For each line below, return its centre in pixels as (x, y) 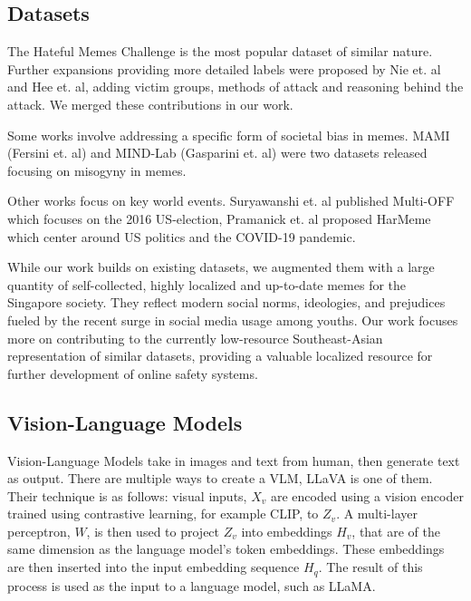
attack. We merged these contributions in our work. (150, 104)
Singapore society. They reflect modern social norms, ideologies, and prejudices (226, 302)
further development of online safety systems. (133, 373)
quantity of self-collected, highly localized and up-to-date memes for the (207, 284)
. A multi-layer (377, 514)
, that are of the (396, 531)
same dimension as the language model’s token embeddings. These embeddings (226, 549)
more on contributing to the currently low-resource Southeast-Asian (195, 338)
